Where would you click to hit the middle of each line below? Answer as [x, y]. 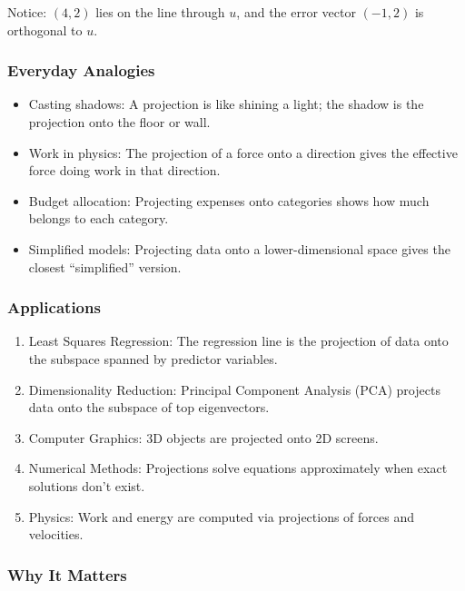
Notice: [27, 12]
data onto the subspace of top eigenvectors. [149, 407]
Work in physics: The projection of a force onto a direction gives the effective [243, 152]
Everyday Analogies [81, 70]
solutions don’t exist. [87, 485]
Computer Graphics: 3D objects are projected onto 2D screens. [203, 437]
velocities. [56, 534]
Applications [54, 307]
